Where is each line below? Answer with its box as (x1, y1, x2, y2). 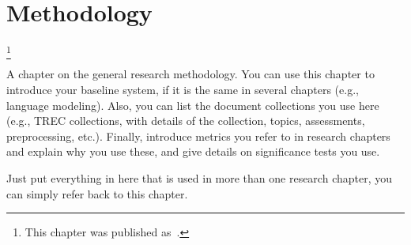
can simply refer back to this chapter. (6, 185, 188, 202)
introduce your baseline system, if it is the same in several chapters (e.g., (6, 81, 359, 98)
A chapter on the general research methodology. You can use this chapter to (6, 66, 375, 82)
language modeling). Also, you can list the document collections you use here (6, 96, 379, 113)
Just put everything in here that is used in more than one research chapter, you (6, 170, 393, 187)
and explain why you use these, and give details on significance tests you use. (6, 143, 380, 160)
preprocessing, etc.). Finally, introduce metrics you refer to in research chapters (6, 127, 390, 144)
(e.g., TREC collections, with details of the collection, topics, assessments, (6, 112, 365, 129)
